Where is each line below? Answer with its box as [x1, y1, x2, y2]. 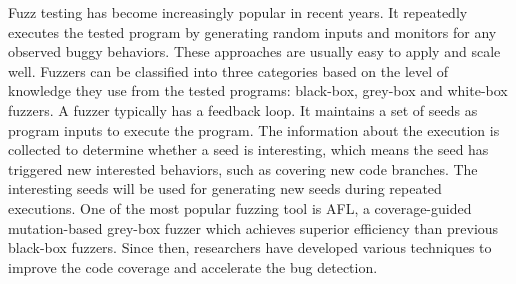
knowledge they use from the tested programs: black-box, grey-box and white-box [8, 80, 508, 101]
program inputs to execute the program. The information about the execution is [8, 119, 500, 140]
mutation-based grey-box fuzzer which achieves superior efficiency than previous [8, 217, 499, 238]
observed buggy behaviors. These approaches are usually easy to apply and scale [8, 41, 501, 62]
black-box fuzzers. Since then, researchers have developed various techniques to [8, 237, 492, 258]
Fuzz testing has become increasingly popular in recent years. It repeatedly [8, 2, 468, 22]
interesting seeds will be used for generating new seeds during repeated [8, 178, 442, 199]
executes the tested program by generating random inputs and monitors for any [8, 21, 497, 42]
